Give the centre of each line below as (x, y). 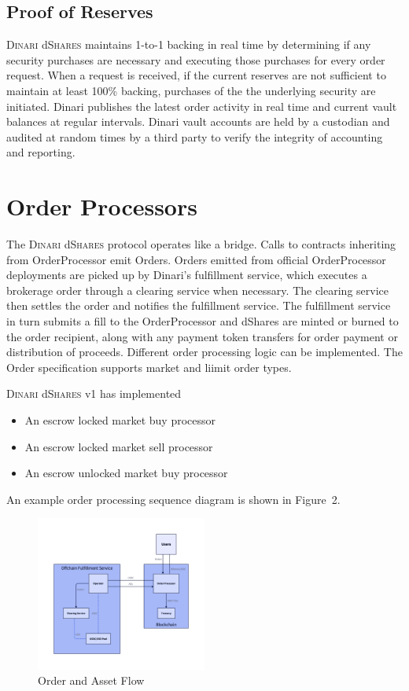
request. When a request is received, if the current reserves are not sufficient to (196, 75)
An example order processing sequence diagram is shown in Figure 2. (173, 499)
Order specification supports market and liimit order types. (149, 367)
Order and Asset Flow (91, 680)
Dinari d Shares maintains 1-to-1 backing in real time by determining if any (189, 44)
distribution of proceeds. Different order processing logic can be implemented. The (204, 352)
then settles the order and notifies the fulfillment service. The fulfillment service (199, 305)
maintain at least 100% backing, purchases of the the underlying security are (191, 90)
